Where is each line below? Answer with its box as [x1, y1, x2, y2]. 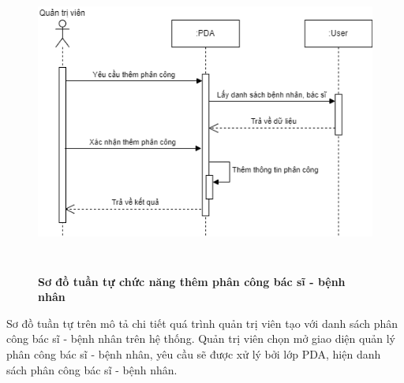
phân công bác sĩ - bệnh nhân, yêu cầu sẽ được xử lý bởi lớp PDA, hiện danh [6, 345, 381, 362]
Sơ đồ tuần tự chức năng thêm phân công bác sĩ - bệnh [38, 273, 346, 289]
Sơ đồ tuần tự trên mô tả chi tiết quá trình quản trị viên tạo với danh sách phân [6, 314, 398, 331]
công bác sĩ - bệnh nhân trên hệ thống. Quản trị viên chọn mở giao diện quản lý [6, 330, 395, 347]
